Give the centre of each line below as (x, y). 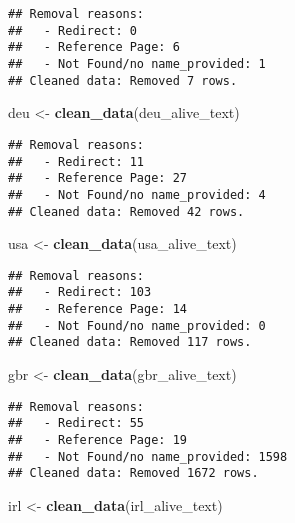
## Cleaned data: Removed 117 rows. (130, 342)
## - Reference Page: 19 (97, 439)
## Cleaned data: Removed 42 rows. (126, 211)
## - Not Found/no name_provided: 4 (137, 194)
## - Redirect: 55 (76, 423)
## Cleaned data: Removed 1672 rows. (133, 473)
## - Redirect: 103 (80, 292)
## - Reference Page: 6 (94, 47)
